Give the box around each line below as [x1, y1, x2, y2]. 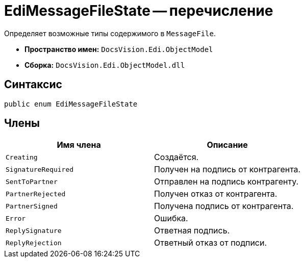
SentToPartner [6, 177, 58, 186]
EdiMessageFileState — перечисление [4, 2, 273, 19]
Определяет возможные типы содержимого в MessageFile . [4, 29, 216, 38]
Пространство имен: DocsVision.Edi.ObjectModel [24, 44, 213, 54]
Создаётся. [154, 152, 199, 163]
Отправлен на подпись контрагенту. [154, 176, 299, 187]
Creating [6, 153, 38, 161]
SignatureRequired [6, 165, 74, 173]
